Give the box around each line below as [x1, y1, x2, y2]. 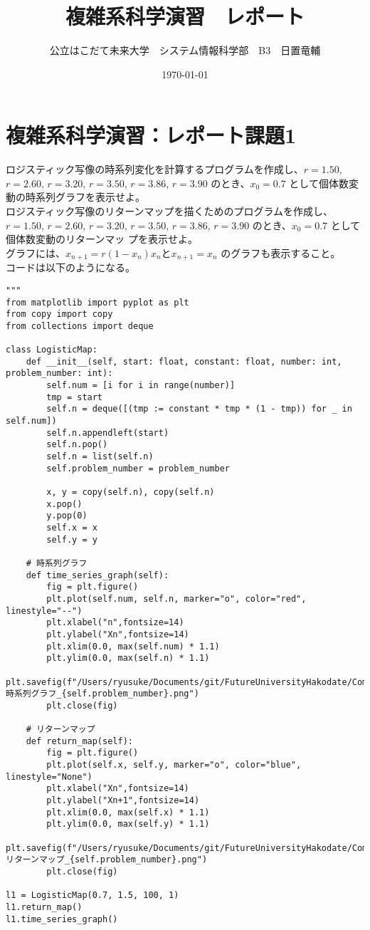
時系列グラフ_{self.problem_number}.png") [6, 689, 199, 699]
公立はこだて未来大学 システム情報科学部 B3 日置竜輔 [49, 43, 321, 58]
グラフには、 [6, 245, 65, 260]
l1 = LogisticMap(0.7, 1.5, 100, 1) [6, 890, 179, 901]
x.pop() [46, 498, 83, 509]
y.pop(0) [46, 511, 88, 521]
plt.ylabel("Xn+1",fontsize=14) [46, 795, 200, 806]
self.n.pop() [46, 439, 108, 450]
